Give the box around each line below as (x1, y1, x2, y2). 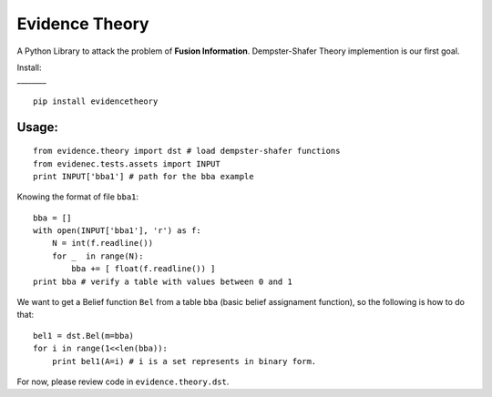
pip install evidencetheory (33, 96, 159, 107)
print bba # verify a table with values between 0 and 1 (33, 276, 293, 287)
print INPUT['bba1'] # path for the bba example (33, 171, 254, 181)
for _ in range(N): (51, 250, 144, 261)
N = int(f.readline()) (51, 238, 154, 249)
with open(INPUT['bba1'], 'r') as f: (33, 226, 202, 236)
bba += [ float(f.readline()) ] (71, 264, 216, 274)
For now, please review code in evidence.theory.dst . (16, 376, 230, 387)
